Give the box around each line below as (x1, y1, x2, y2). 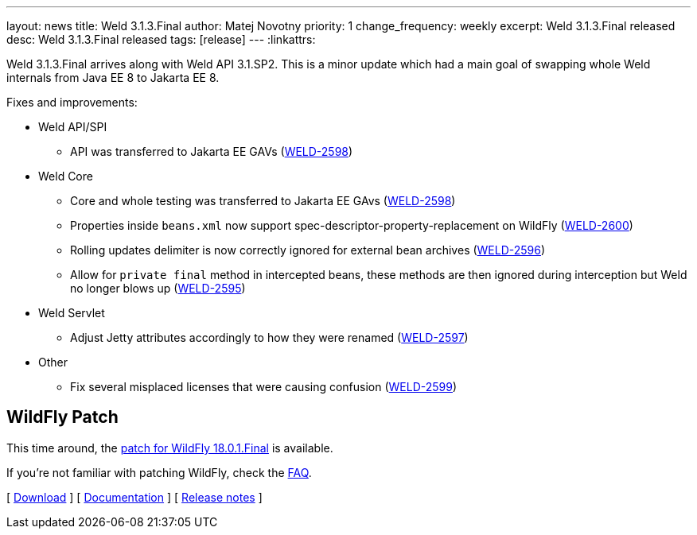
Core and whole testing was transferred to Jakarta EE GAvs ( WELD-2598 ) (70, 194, 456, 207)
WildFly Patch (6, 407, 119, 428)
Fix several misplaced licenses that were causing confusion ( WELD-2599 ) (70, 380, 458, 393)
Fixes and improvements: (6, 95, 138, 109)
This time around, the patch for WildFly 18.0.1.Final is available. (6, 440, 333, 455)
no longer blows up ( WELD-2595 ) (70, 281, 246, 295)
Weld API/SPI (38, 120, 107, 134)
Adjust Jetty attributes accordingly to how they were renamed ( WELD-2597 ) (70, 331, 469, 344)
